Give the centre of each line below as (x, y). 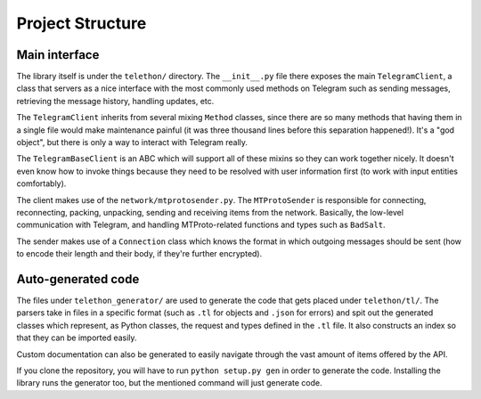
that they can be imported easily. (77, 338)
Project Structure (82, 23)
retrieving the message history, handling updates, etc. (115, 101)
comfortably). (41, 183)
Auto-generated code (78, 279)
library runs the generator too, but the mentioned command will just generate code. (169, 383)
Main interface (58, 55)
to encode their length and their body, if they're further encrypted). (139, 254)
